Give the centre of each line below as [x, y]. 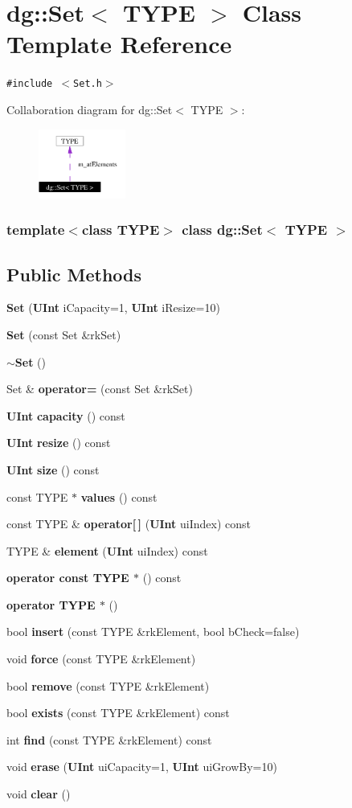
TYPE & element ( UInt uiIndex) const [107, 550]
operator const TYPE [68, 578]
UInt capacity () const [66, 415]
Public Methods [74, 274]
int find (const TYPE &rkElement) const [109, 739]
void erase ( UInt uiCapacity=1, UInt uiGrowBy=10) [142, 767]
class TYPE [121, 230]
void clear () [39, 794]
